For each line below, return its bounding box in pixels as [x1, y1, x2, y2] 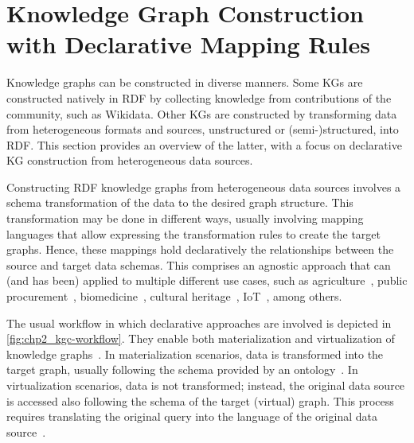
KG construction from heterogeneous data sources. [6, 152, 253, 169]
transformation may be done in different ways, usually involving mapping [6, 210, 364, 227]
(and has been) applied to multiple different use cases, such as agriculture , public [6, 272, 408, 289]
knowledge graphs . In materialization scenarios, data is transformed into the [6, 345, 384, 362]
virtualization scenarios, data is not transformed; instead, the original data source [6, 377, 405, 393]
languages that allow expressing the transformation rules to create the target [6, 225, 381, 242]
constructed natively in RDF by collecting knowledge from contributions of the [6, 89, 392, 106]
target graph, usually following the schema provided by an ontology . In [6, 361, 358, 378]
